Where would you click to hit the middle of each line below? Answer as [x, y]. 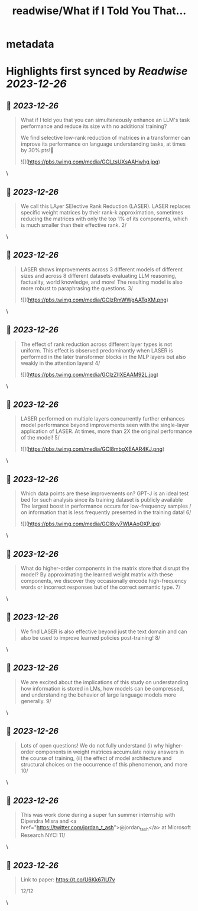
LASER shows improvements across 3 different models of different [102, 269]
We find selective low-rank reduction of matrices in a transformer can [106, 138]
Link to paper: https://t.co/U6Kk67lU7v [68, 879]
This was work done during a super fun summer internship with [98, 815]
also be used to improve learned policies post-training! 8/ [90, 637]
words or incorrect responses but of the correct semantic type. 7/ [100, 587]
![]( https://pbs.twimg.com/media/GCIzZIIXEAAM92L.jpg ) [90, 374]
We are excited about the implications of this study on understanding [105, 682]
